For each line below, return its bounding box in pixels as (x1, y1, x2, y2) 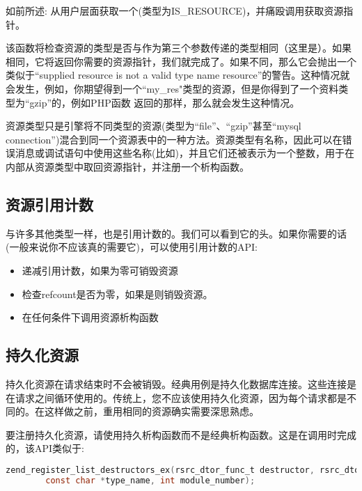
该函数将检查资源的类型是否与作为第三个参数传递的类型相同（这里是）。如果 (6, 40, 352, 55)
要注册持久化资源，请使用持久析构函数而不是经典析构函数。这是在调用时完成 (6, 427, 356, 442)
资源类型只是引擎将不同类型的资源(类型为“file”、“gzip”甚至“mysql (6, 118, 301, 133)
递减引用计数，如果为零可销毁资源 (22, 263, 178, 277)
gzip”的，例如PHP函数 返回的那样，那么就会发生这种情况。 (29, 95, 300, 109)
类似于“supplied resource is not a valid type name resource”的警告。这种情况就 (6, 68, 350, 82)
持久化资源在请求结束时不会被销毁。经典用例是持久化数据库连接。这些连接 (6, 376, 347, 391)
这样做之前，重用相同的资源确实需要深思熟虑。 (44, 404, 259, 419)
